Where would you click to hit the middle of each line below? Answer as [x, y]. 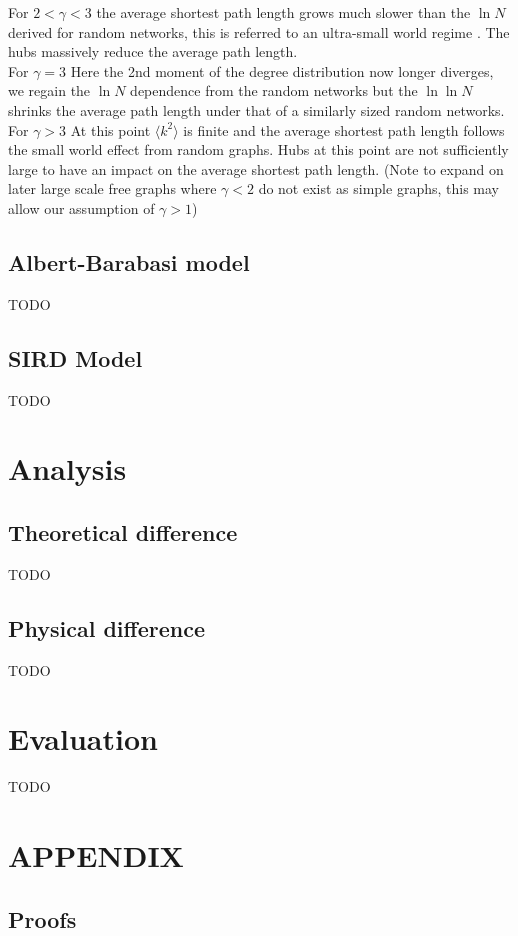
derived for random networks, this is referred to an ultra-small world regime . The [259, 31]
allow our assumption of [81, 207]
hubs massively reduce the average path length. [153, 51]
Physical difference [106, 627]
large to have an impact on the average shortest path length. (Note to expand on [256, 168]
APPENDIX [96, 855]
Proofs [42, 918]
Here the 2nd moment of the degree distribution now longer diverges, [282, 70]
